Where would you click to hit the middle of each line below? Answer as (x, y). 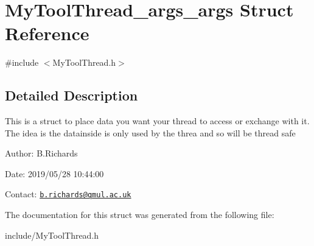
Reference (47, 33)
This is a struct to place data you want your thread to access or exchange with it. (157, 121)
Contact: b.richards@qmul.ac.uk (68, 194)
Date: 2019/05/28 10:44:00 (54, 173)
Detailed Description (72, 95)
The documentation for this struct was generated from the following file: (140, 215)
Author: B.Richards (41, 153)
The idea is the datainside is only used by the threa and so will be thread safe (150, 132)
